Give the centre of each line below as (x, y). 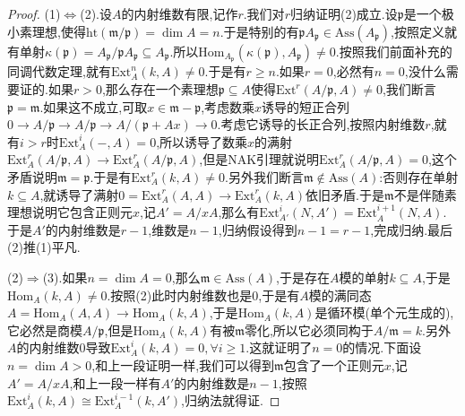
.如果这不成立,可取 (94, 106)
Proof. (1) (34, 13)
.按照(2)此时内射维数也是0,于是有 (203, 295)
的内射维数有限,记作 (180, 13)
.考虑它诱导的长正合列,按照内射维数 (321, 124)
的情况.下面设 (382, 347)
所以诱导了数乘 (204, 141)
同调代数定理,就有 (59, 71)
